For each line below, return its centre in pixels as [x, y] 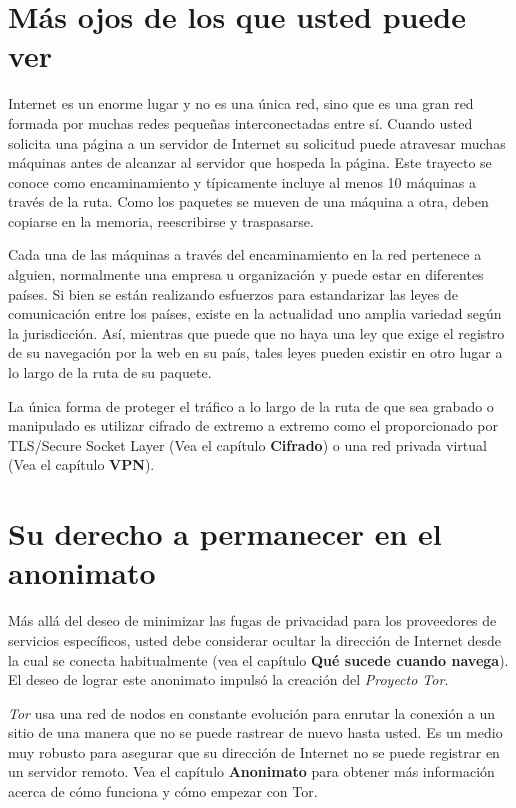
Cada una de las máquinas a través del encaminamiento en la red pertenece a [245, 254]
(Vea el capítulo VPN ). [81, 464]
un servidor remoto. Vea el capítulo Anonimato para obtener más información [251, 771]
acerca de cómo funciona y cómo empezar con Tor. [163, 791]
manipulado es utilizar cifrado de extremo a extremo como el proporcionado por [253, 425]
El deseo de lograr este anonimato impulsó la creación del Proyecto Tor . [228, 679]
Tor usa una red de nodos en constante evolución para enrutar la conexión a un [252, 712]
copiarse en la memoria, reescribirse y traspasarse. [161, 220]
